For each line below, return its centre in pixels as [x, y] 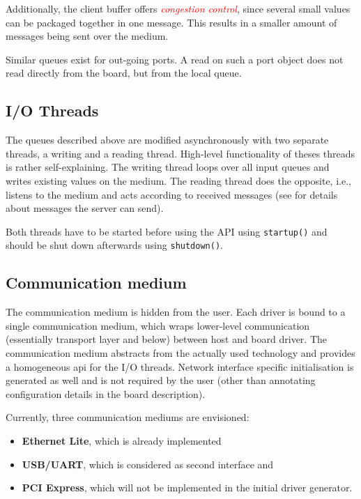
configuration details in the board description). [106, 393]
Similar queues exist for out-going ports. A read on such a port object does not [175, 59]
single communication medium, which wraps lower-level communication [158, 325]
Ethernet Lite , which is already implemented [122, 440]
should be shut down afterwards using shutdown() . [114, 245]
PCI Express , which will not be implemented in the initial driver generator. [187, 488]
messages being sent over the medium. [87, 36]
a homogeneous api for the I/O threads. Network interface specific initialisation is [180, 366]
